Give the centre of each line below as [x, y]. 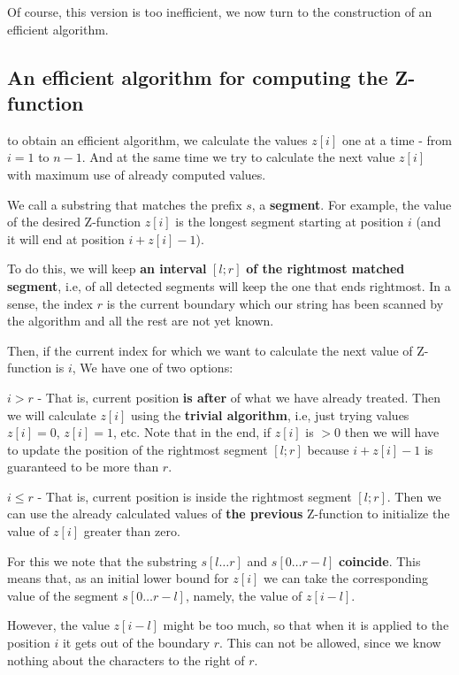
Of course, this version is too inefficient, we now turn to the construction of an [220, 12]
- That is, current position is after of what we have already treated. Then [239, 397]
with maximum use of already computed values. [137, 174]
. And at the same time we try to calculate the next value [238, 157]
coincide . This [380, 560]
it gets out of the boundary [136, 643]
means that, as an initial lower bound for [118, 578]
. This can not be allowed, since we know [330, 643]
